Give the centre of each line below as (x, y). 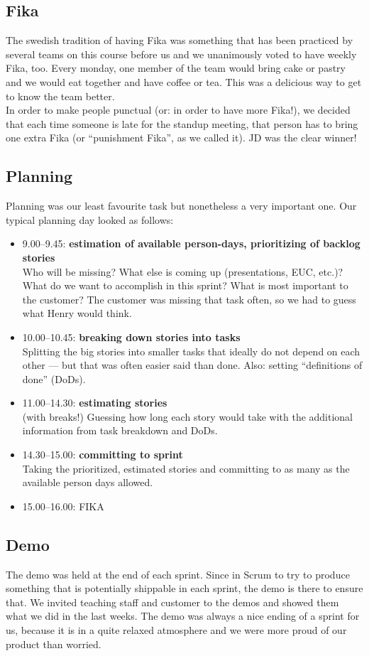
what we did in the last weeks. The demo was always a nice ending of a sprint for (183, 616)
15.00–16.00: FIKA (63, 506)
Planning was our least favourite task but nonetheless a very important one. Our (181, 206)
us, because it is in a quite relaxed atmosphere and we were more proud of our (176, 630)
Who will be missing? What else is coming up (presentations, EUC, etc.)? (183, 271)
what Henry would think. (77, 313)
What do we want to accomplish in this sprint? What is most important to (185, 285)
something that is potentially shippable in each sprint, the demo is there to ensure (184, 588)
